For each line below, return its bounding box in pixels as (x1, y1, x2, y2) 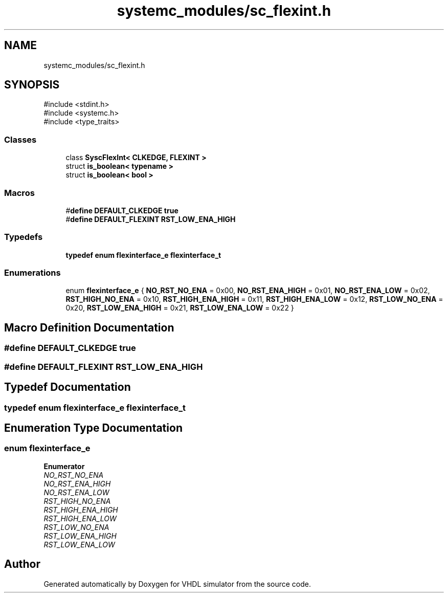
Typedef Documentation (4, 381, 131, 394)
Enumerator (43, 461, 85, 471)
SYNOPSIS (4, 78, 60, 92)
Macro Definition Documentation (4, 321, 174, 334)
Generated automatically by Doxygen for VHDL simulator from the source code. (43, 579, 311, 588)
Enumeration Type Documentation (4, 421, 183, 434)
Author (4, 558, 40, 571)
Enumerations (4, 268, 61, 278)
